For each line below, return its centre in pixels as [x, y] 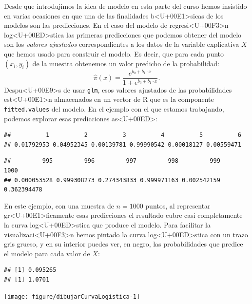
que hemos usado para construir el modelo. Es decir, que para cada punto [114, 53]
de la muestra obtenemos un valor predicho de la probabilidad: [126, 63]
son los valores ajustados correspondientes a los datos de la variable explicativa [122, 44]
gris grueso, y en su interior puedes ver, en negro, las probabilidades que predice [124, 244]
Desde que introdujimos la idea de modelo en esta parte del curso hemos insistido [126, 6]
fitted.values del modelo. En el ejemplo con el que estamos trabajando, [114, 108]
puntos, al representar [178, 205]
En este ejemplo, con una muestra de [59, 205]
